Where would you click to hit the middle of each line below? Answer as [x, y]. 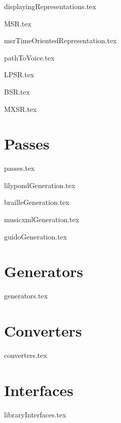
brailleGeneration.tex [37, 202]
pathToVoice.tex [29, 57]
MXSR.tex [21, 109]
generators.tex [26, 296]
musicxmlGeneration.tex [42, 219]
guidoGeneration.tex [36, 236]
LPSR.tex [19, 74]
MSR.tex [18, 23]
